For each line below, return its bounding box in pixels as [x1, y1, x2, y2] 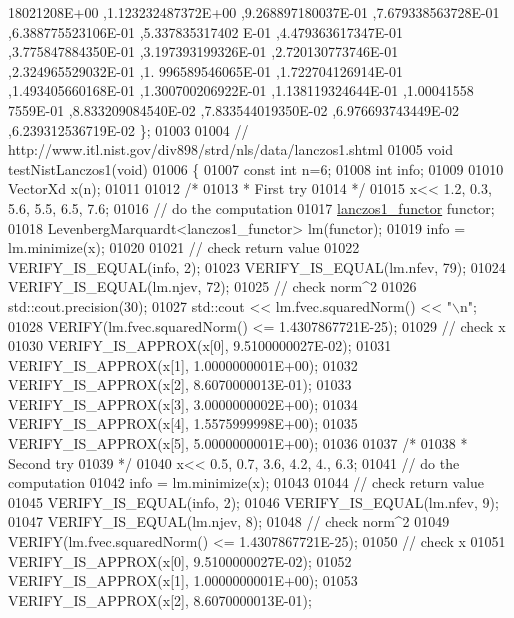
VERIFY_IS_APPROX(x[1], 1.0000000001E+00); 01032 [8, 354, 358, 375]
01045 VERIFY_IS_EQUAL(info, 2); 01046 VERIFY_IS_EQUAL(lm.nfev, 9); [8, 491, 499, 512]
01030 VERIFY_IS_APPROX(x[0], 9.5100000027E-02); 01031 [8, 335, 392, 356]
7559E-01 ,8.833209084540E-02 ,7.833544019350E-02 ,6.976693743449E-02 [8, 99, 460, 120]
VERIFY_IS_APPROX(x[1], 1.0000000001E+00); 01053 [8, 570, 358, 591]
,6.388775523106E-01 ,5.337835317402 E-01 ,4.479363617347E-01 [8, 21, 403, 42]
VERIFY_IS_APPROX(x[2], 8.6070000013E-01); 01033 [8, 374, 352, 395]
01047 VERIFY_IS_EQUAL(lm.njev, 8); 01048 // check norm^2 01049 [8, 511, 450, 532]
